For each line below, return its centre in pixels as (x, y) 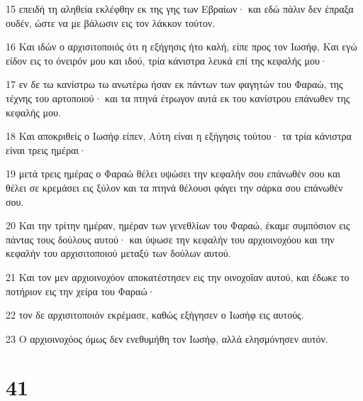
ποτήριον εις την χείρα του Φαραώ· (80, 291)
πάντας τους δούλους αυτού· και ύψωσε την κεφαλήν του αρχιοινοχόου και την (170, 239)
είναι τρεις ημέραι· (46, 149)
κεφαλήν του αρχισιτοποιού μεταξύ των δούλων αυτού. (118, 253)
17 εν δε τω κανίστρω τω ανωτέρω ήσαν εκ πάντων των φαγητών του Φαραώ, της (174, 84)
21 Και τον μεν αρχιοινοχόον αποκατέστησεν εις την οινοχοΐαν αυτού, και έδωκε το (178, 276)
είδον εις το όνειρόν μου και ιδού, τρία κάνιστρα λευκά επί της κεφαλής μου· (167, 60)
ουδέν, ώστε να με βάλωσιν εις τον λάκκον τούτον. (111, 22)
